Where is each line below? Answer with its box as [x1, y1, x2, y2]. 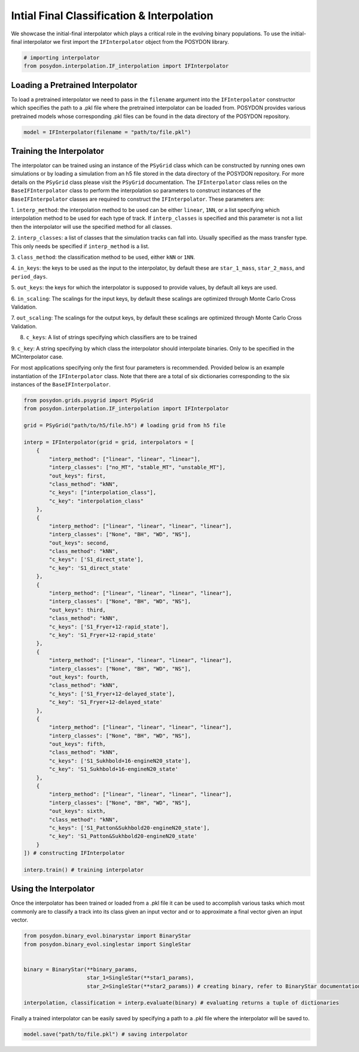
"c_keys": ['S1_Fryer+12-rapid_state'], [48, 623, 169, 630]
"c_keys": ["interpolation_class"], [48, 489, 157, 496]
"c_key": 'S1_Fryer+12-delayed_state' [48, 699, 163, 706]
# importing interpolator [23, 54, 100, 61]
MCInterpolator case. [11, 353, 63, 360]
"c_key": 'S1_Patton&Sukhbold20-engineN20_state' [48, 833, 197, 840]
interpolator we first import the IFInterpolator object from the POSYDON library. [23, 38, 230, 45]
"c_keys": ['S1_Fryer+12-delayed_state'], [48, 690, 176, 697]
